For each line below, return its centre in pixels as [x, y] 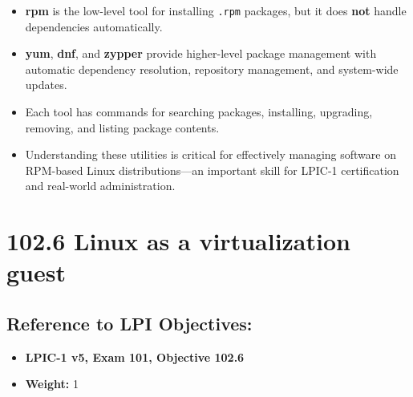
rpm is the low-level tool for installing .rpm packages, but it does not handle [216, 10]
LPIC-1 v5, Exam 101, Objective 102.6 [135, 356]
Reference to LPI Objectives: [130, 323]
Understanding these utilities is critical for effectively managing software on [211, 154]
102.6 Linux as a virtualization [178, 241]
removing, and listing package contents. [122, 127]
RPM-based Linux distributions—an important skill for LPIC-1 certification [212, 170]
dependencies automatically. [94, 26]
